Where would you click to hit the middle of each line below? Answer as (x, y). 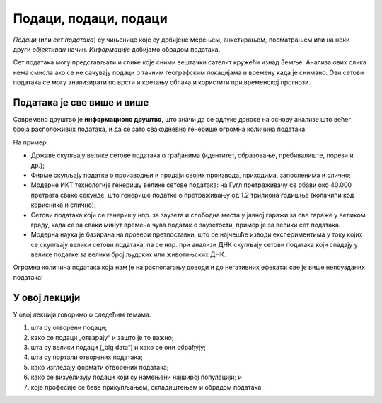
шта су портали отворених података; (87, 357)
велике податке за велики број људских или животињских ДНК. (128, 254)
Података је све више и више (81, 102)
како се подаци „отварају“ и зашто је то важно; (102, 337)
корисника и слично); (63, 205)
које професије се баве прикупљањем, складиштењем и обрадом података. (147, 387)
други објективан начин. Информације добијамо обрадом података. (117, 49)
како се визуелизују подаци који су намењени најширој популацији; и (136, 377)
